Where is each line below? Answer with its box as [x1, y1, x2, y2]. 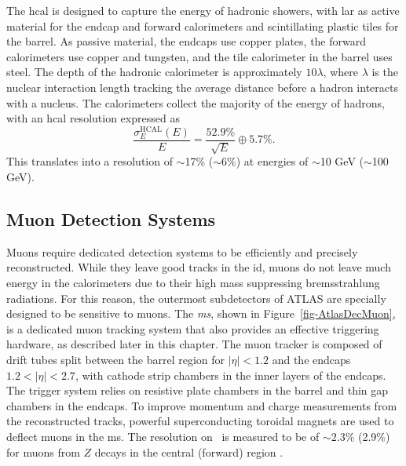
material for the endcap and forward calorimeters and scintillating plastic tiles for [6, 17, 399, 34]
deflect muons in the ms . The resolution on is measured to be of [6, 428, 320, 444]
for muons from [6, 443, 80, 460]
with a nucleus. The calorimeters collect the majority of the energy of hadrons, [6, 94, 385, 111]
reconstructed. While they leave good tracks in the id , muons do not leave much [6, 259, 391, 275]
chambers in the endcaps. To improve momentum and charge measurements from [6, 397, 397, 413]
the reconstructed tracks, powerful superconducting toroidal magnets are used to [6, 413, 394, 429]
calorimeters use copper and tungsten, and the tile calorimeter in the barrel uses [6, 48, 393, 64]
